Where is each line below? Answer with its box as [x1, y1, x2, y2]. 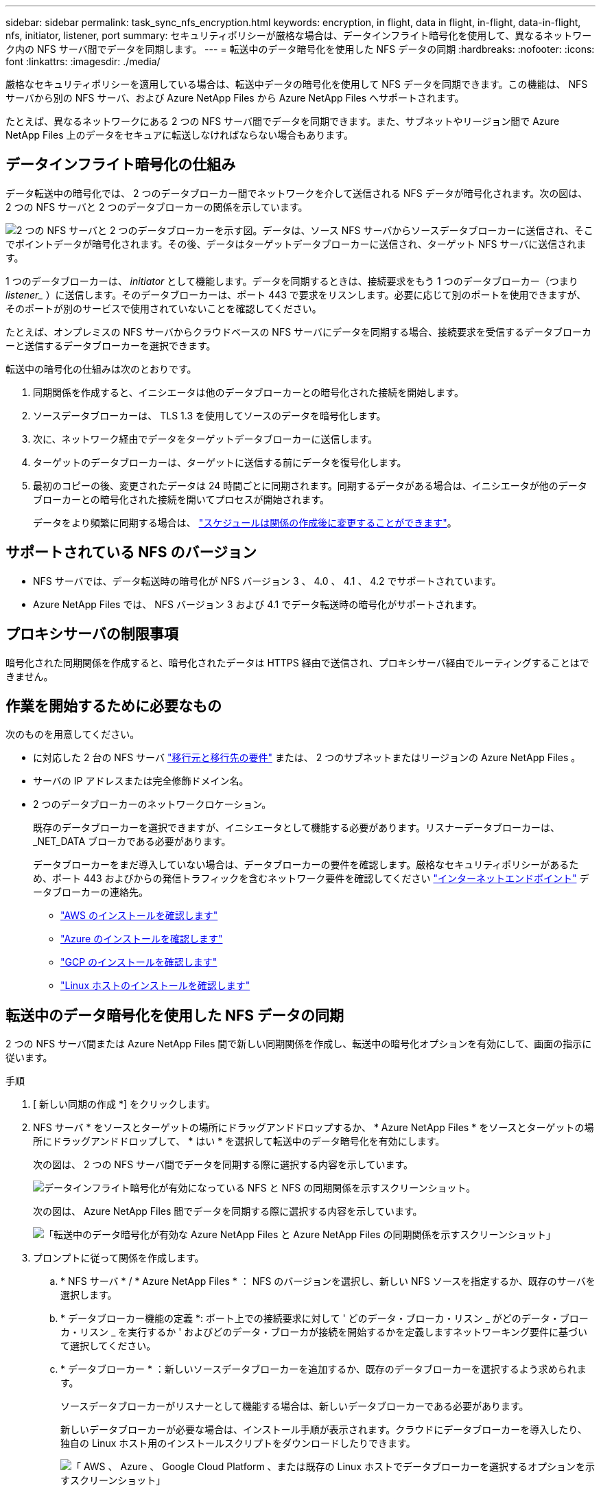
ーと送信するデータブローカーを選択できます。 [5, 339, 216, 351]
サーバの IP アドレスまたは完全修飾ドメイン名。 [33, 775, 249, 787]
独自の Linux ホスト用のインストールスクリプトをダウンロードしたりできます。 [60, 1437, 416, 1450]
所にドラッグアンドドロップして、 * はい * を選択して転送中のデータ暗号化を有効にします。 [33, 1135, 445, 1148]
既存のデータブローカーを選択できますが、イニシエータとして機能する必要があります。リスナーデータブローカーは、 [33, 822, 560, 834]
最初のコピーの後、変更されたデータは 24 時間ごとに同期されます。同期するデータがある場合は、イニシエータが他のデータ [33, 479, 587, 491]
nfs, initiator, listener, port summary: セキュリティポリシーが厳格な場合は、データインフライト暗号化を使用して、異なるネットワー [5, 30, 592, 41]
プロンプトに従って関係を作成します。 [33, 1252, 204, 1264]
